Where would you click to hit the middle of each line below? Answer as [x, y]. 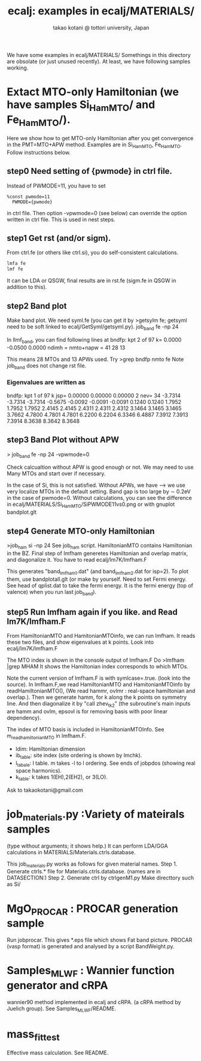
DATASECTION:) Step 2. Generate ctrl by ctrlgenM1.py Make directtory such [100, 878]
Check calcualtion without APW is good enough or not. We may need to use [100, 467]
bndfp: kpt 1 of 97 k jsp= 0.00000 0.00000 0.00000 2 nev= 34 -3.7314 [94, 395]
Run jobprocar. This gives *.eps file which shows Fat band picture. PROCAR [100, 940]
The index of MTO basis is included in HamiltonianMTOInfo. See [86, 729]
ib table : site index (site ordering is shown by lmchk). [79, 756]
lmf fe [15, 269]
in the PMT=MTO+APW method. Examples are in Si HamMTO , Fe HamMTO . [94, 145]
